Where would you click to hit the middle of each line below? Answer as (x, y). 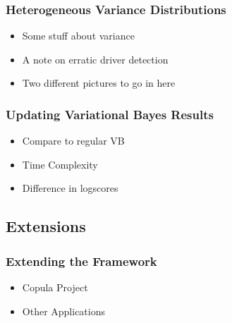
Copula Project (55, 287)
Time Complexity (60, 164)
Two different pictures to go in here (99, 83)
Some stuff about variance (78, 36)
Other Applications (63, 311)
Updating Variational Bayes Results (110, 114)
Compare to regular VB (73, 141)
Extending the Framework (81, 261)
